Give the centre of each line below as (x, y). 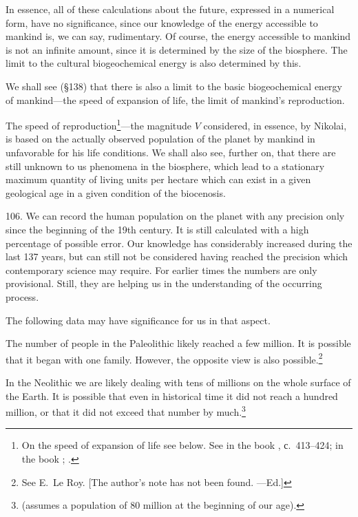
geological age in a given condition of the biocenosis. (116, 192)
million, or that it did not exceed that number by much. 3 (126, 411)
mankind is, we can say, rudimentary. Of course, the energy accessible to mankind (178, 36)
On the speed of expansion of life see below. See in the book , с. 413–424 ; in (182, 445)
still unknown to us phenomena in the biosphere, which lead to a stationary (165, 166)
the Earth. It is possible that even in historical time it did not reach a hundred (172, 395)
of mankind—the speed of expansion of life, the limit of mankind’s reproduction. (175, 99)
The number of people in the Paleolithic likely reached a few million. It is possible (178, 343)
